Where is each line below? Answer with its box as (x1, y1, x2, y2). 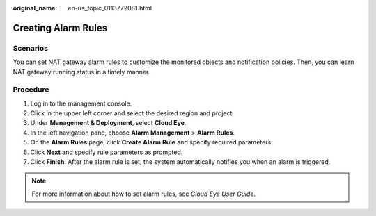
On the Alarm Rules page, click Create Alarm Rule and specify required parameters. (30, 138, 273, 147)
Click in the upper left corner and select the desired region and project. (30, 109, 235, 117)
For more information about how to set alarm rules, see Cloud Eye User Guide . (31, 190, 256, 198)
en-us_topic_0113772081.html (68, 4, 152, 12)
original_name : (13, 4, 58, 12)
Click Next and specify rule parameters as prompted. (30, 148, 183, 156)
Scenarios (13, 43, 49, 53)
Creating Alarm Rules (13, 22, 108, 34)
